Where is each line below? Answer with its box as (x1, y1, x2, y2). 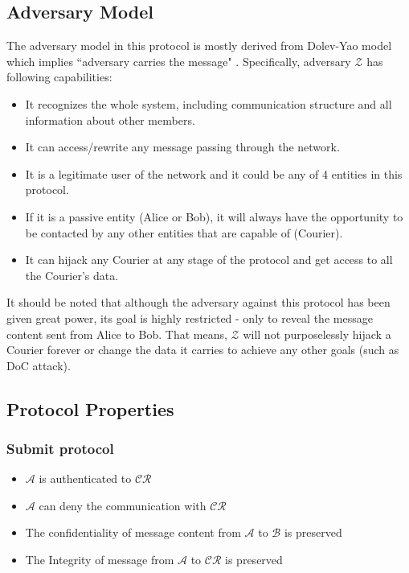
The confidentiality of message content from (25, 524, 241, 541)
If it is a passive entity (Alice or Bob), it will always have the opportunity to (25, 208, 403, 225)
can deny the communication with (39, 497, 207, 513)
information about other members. (25, 111, 195, 128)
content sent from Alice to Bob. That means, (6, 325, 227, 342)
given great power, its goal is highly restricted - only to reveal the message (6, 309, 373, 326)
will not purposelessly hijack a (243, 325, 391, 342)
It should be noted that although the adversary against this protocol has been (6, 294, 391, 311)
